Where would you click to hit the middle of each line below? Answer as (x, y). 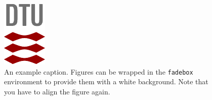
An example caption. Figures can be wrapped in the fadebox (99, 71)
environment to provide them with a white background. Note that (106, 81)
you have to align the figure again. (57, 91)
